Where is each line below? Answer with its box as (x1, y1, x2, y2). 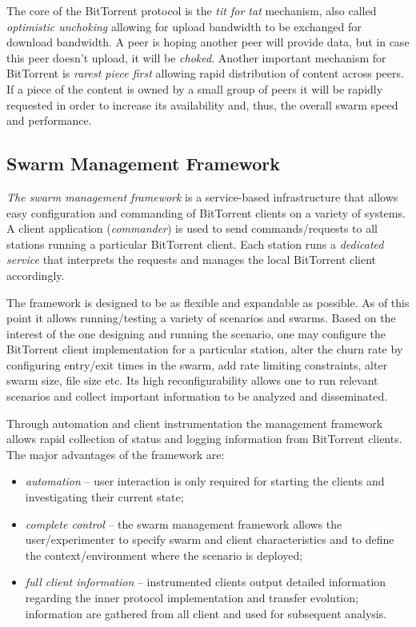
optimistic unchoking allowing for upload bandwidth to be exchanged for (6, 18, 362, 34)
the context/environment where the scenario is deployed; (25, 546, 303, 563)
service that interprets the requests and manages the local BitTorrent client (6, 251, 377, 268)
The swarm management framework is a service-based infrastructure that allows (6, 188, 398, 205)
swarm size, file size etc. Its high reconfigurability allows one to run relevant (6, 372, 378, 389)
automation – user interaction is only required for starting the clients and (25, 473, 385, 489)
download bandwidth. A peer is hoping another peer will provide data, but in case (6, 34, 410, 50)
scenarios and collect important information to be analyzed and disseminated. (6, 388, 388, 405)
